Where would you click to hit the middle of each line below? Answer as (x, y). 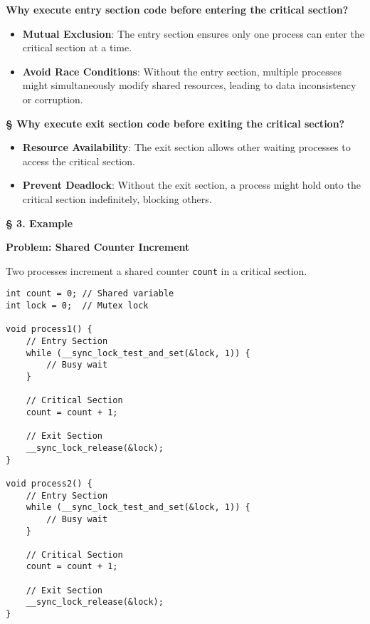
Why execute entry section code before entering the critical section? (177, 9)
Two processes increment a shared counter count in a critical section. (157, 270)
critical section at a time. (77, 47)
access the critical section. (79, 161)
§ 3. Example (39, 223)
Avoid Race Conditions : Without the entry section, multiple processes (182, 71)
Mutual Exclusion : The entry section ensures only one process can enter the (193, 33)
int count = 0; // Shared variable (90, 294)
